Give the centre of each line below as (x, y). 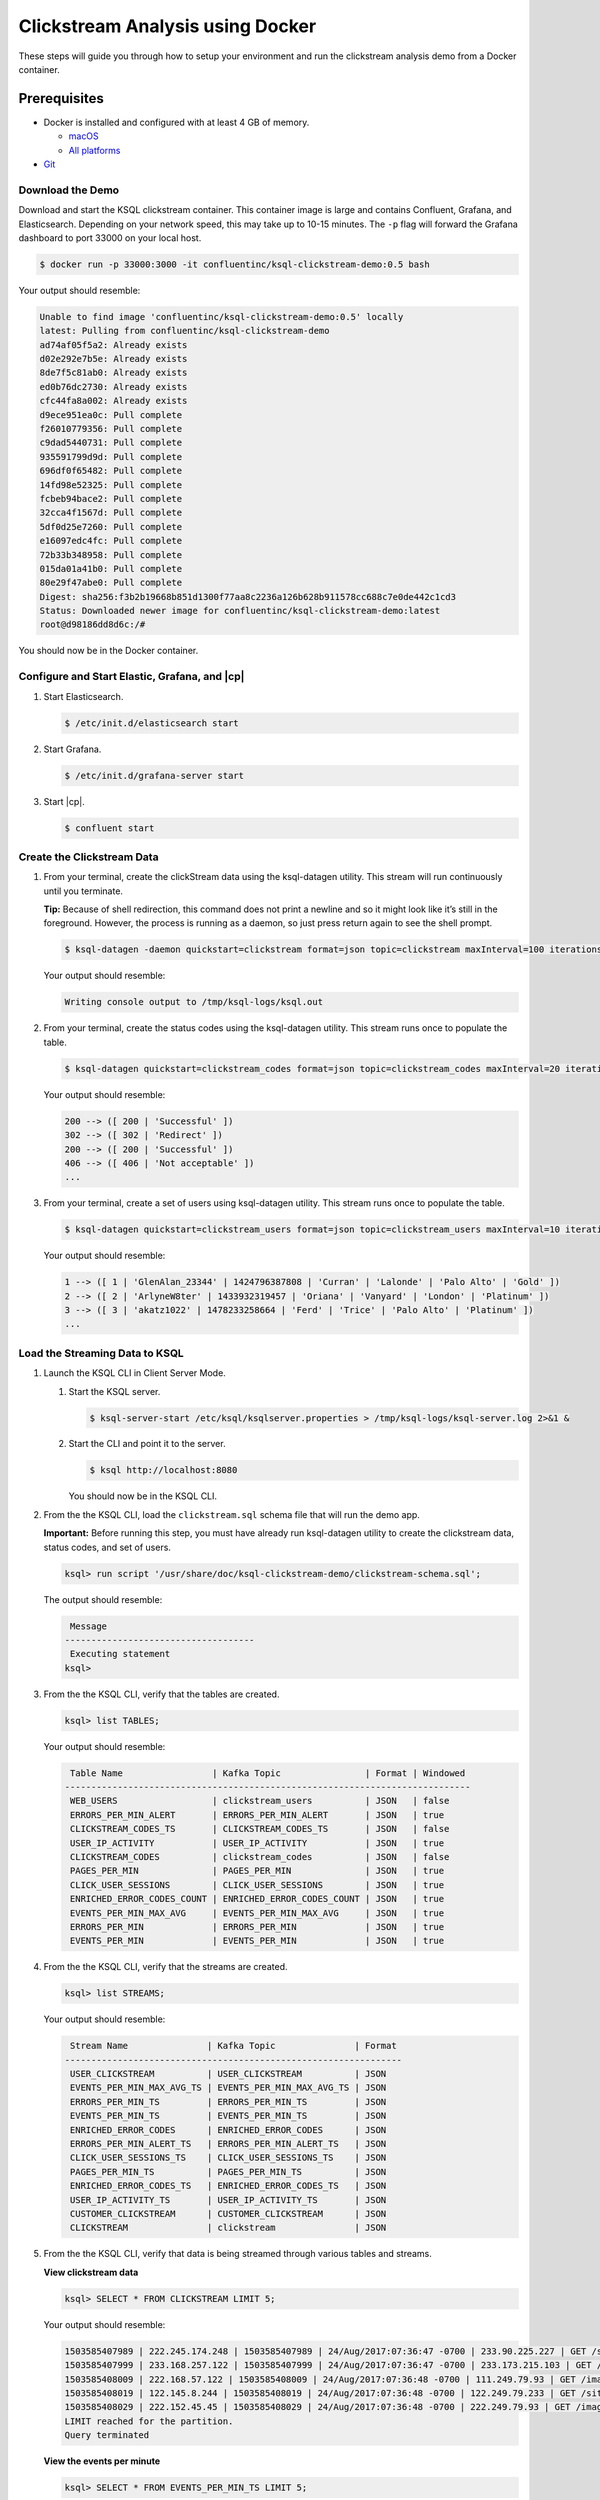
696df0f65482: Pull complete (111, 471)
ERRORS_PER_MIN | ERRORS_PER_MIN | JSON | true (257, 1926)
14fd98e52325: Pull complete (111, 484)
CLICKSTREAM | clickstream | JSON (228, 2228)
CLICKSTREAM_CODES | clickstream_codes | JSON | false (260, 1857)
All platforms (94, 150)
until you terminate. (83, 891)
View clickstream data (91, 2272)
